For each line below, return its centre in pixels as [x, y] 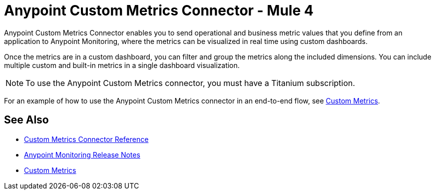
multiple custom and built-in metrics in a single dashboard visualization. [122, 65]
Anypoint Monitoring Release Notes [82, 154]
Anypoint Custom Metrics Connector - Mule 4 [159, 10]
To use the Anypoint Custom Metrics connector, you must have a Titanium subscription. [190, 83]
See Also [26, 120]
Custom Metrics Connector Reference [86, 139]
